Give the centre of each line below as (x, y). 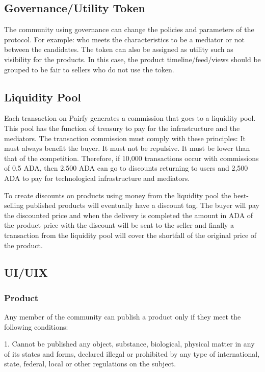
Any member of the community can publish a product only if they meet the (123, 317)
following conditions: (36, 326)
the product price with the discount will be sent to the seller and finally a (119, 225)
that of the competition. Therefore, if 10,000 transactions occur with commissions (131, 158)
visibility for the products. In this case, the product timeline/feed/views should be (132, 59)
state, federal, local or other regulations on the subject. (90, 364)
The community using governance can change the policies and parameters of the (129, 29)
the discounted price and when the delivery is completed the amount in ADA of (129, 215)
